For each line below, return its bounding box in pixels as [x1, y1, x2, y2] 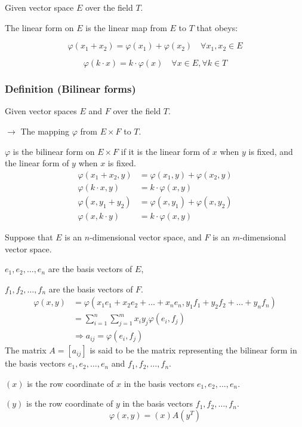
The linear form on [5, 21, 74, 33]
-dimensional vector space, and [90, 230, 202, 243]
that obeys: [196, 21, 238, 33]
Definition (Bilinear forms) [5, 81, 136, 96]
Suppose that [5, 230, 53, 243]
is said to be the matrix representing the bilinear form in [90, 344, 297, 356]
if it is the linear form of [121, 145, 210, 157]
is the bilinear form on [13, 145, 95, 157]
